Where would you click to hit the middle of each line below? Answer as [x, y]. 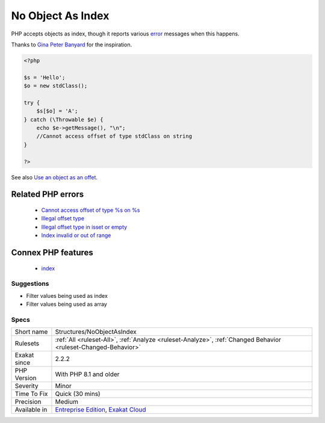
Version [26, 378]
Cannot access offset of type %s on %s [91, 210]
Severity [26, 386]
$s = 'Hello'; [45, 77]
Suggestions [30, 284]
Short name [31, 332]
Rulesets [27, 344]
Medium [67, 402]
